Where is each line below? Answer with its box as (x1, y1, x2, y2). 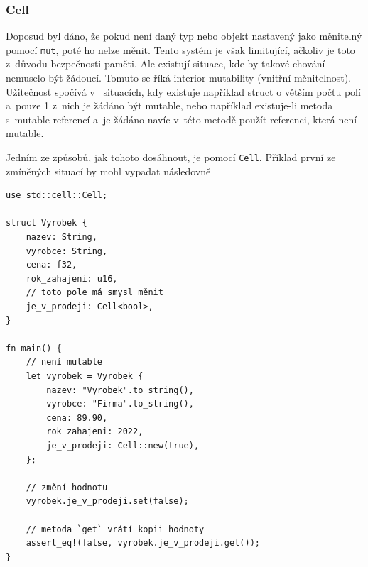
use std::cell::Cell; (6, 190, 108, 201)
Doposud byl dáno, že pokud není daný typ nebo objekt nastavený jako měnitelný (6, 28, 362, 43)
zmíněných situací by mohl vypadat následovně (6, 163, 211, 178)
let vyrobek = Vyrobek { (26, 371, 144, 381)
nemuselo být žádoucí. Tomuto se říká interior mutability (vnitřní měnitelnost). (6, 70, 352, 85)
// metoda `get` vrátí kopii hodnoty (26, 524, 205, 534)
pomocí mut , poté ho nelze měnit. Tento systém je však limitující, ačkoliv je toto (6, 42, 355, 57)
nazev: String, (26, 232, 97, 243)
